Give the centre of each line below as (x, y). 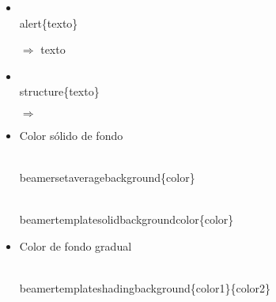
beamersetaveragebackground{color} (107, 177)
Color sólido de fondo (71, 135)
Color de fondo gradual (76, 245)
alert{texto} (49, 23)
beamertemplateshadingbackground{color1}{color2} (145, 288)
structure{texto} (59, 91)
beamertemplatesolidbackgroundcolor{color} (127, 219)
